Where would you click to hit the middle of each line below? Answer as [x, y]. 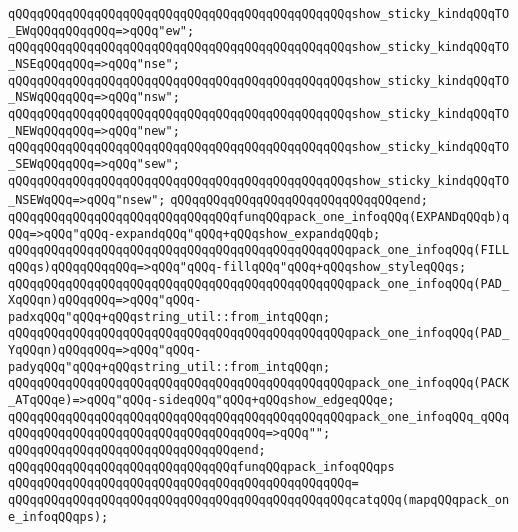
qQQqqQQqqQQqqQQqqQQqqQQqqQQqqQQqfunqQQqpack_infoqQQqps [201, 466]
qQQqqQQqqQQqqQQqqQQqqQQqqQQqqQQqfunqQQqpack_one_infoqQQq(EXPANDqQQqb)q [259, 216]
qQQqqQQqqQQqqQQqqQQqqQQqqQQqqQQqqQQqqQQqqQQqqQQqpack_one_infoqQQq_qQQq [259, 416]
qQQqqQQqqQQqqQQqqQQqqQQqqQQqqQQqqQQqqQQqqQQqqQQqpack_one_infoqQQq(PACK [259, 383]
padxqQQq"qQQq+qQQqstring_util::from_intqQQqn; [169, 316]
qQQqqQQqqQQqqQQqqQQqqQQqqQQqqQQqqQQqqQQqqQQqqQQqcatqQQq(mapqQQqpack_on [259, 500]
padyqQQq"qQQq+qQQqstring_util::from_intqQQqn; [169, 366]
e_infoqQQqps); [58, 516]
